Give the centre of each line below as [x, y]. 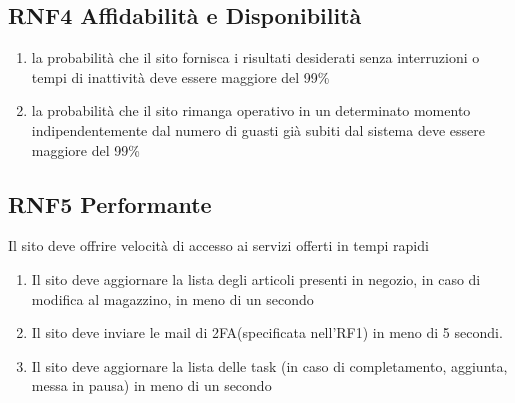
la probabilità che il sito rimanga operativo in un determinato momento [251, 110]
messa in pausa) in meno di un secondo [151, 385]
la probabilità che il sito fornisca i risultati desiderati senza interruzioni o [255, 57]
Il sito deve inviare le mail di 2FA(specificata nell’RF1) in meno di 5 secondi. [267, 332]
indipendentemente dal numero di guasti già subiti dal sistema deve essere [258, 129]
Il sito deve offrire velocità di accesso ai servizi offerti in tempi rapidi [218, 245]
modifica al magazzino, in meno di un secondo [172, 298]
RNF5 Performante [110, 203]
